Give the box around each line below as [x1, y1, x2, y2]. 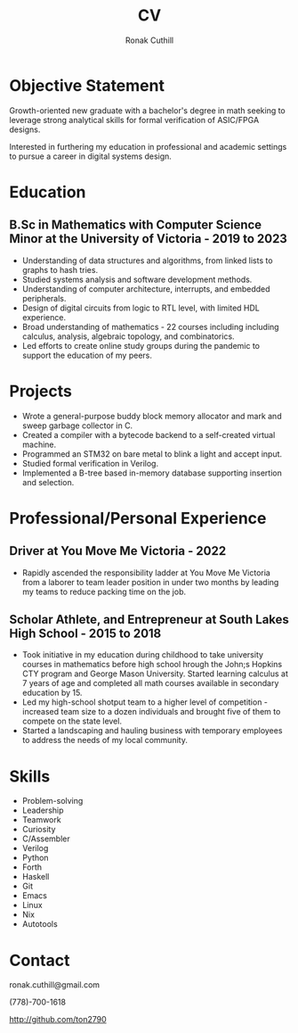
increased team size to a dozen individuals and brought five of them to [21, 707, 281, 717]
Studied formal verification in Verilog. [21, 458, 158, 468]
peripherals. [21, 293, 67, 303]
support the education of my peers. [21, 350, 153, 360]
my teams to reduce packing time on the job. [21, 586, 187, 597]
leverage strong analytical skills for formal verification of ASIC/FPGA [9, 114, 260, 125]
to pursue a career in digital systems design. [9, 151, 172, 161]
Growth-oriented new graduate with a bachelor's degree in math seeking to [9, 104, 286, 116]
